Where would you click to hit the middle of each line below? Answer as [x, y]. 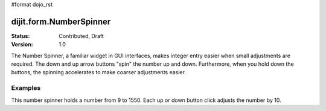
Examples [26, 88]
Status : [21, 36]
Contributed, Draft [81, 36]
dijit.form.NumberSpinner [61, 21]
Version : [22, 45]
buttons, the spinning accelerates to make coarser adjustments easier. [99, 72]
